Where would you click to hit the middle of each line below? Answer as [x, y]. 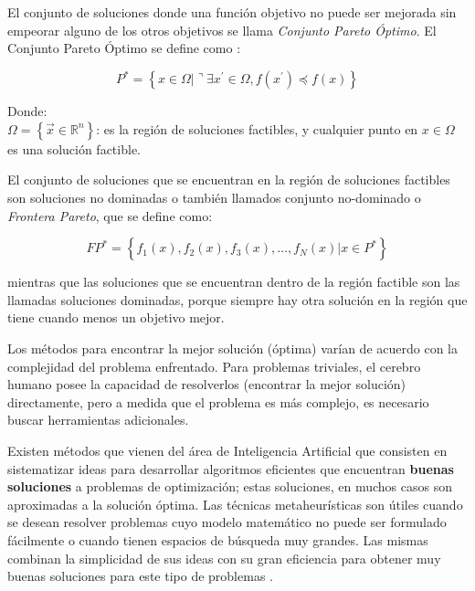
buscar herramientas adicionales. [98, 420]
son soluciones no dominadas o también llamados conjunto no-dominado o [214, 198]
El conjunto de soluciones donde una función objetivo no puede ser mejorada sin [232, 12]
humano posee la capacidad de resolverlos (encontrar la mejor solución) [207, 384]
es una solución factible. [74, 148]
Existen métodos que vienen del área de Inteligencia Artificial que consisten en [227, 450]
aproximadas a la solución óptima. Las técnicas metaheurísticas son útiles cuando [235, 504]
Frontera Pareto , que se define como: [110, 215]
